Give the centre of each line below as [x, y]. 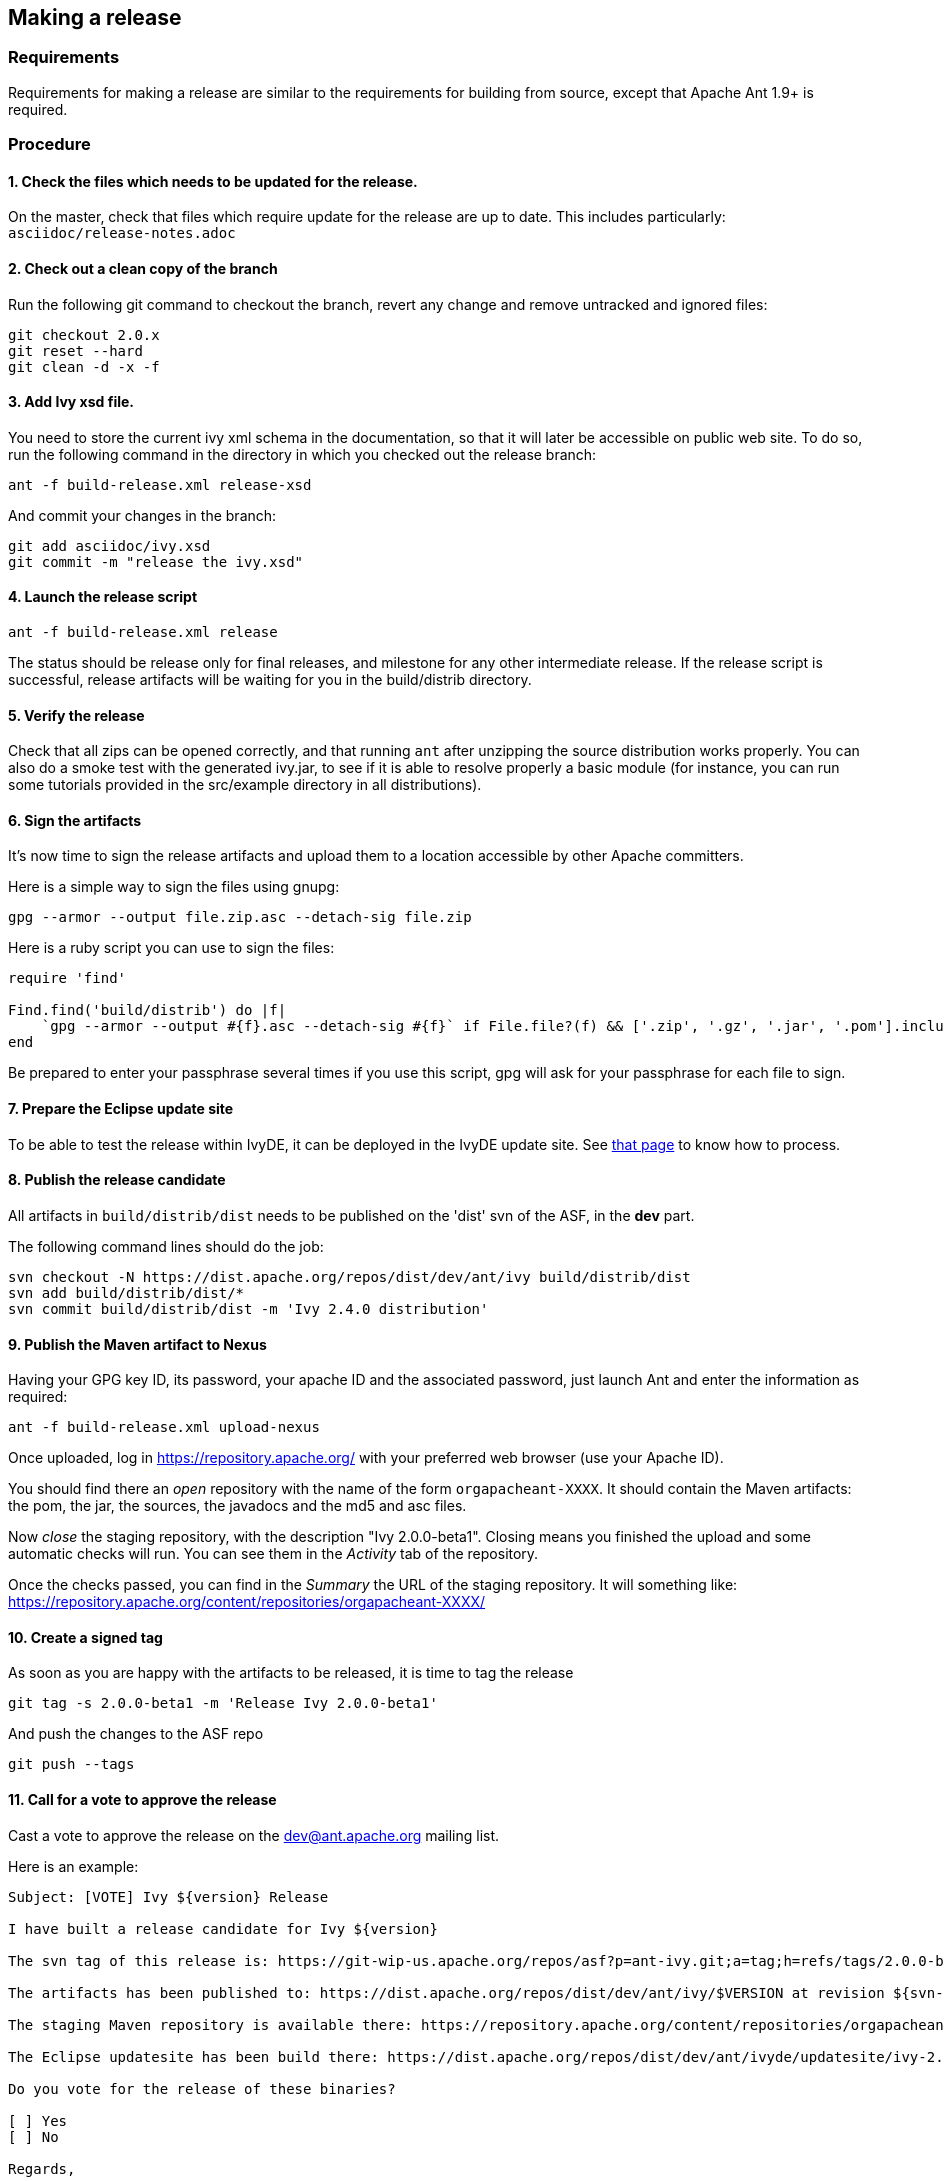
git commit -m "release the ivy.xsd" [156, 561]
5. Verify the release [76, 715]
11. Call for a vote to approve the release [142, 1799]
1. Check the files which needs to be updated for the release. [213, 181]
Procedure [49, 144]
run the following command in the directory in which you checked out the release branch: [302, 454]
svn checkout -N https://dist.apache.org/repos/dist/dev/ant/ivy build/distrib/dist [349, 1276]
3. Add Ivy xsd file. [71, 402]
